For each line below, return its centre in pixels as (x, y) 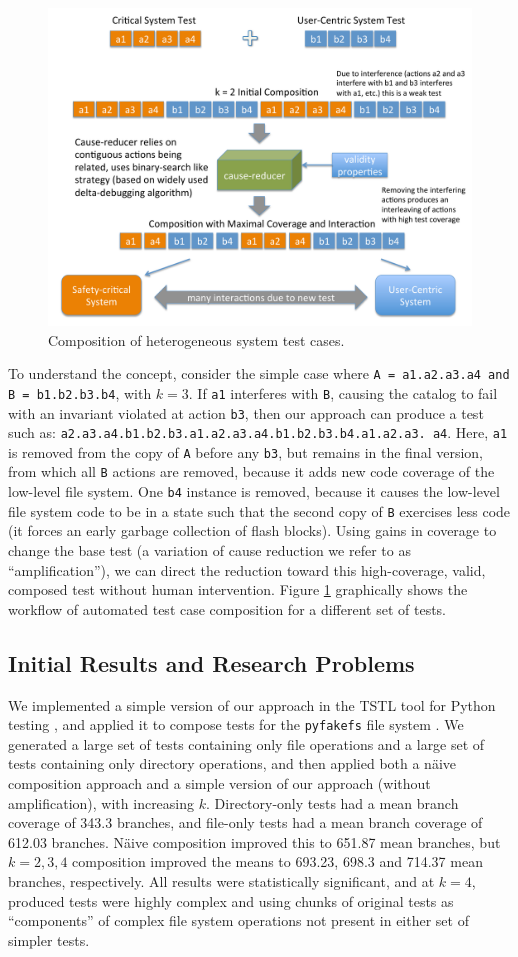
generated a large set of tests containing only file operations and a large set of (246, 743)
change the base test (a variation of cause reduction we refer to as (209, 550)
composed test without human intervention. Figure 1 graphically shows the (238, 589)
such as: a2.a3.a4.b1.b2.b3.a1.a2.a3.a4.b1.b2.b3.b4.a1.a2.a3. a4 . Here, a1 (258, 432)
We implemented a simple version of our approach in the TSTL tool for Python (252, 704)
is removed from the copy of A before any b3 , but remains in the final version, (245, 451)
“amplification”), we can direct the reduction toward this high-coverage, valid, (247, 569)
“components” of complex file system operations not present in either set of (238, 920)
